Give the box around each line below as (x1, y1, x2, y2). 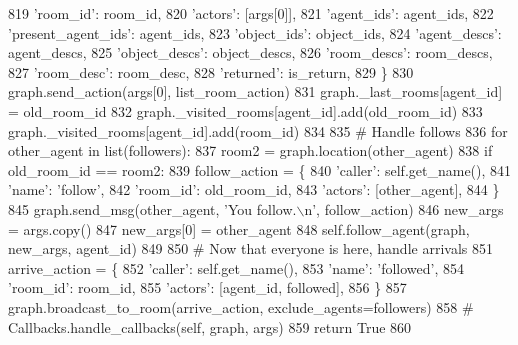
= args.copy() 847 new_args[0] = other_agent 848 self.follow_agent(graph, (8, 218, 470, 239)
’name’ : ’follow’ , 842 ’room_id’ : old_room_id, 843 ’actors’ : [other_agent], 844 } (8, 179, 500, 200)
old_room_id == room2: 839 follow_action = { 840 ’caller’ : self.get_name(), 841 (8, 159, 512, 180)
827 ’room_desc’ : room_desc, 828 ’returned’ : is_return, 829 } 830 (8, 61, 414, 82)
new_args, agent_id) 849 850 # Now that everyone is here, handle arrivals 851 (8, 238, 493, 259)
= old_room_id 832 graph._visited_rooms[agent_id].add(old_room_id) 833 (8, 100, 483, 121)
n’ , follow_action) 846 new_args (304, 198, 504, 219)
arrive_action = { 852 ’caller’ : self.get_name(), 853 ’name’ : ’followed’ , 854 (8, 257, 465, 278)
